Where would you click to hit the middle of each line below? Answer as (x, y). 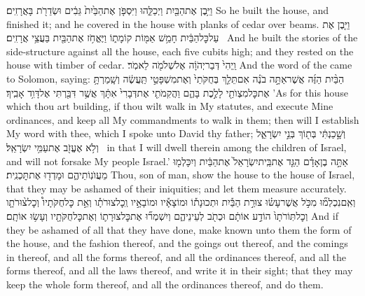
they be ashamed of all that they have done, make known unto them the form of (179, 229)
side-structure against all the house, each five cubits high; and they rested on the (180, 51)
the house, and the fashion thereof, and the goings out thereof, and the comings (177, 243)
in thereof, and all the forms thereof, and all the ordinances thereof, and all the (176, 256)
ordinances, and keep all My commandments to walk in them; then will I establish (183, 119)
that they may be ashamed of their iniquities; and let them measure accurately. (177, 188)
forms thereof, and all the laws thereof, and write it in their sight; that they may (180, 270)
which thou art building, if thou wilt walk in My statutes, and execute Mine (170, 106)
